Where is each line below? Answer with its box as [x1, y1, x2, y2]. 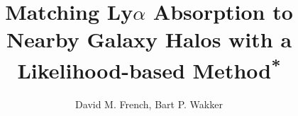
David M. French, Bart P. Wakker [75, 96, 223, 111]
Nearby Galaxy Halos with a [6, 25, 292, 54]
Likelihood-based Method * [17, 52, 281, 84]
